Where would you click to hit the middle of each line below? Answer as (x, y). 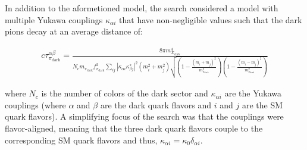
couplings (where (35, 104)
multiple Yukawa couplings (54, 19)
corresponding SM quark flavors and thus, (81, 140)
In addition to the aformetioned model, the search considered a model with (142, 8)
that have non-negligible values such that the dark (211, 19)
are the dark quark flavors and (156, 104)
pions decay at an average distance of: (74, 31)
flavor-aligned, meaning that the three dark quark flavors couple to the (134, 128)
